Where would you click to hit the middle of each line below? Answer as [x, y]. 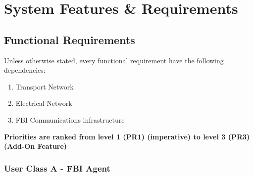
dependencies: [25, 70]
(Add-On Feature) [36, 146]
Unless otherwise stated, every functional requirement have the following [114, 60]
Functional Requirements [70, 39]
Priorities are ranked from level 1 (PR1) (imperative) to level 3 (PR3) [127, 136]
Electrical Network [44, 103]
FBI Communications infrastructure [70, 119]
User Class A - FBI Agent [57, 168]
